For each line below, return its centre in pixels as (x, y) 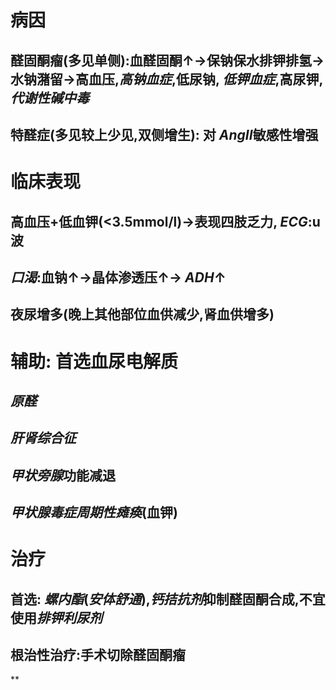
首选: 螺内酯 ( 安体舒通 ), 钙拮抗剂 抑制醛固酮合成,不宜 (168, 599)
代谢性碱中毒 (50, 97)
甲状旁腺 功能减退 (63, 475)
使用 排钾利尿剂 (56, 617)
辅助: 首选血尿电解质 (94, 361)
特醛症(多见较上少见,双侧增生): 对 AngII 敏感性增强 (164, 134)
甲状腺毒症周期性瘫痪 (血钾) (94, 512)
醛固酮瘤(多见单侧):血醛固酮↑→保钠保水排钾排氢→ (167, 60)
